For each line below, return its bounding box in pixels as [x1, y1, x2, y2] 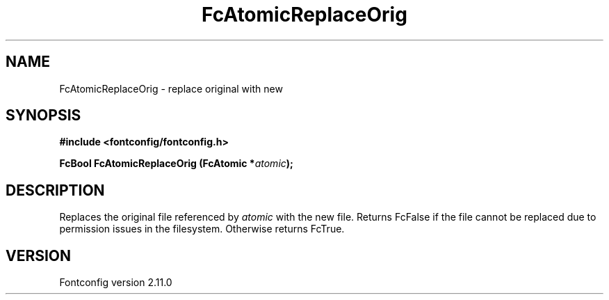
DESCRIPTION [6, 181, 105, 199]
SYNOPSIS [6, 106, 81, 125]
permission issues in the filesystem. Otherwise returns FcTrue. [59, 223, 345, 235]
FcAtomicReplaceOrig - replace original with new [59, 82, 283, 95]
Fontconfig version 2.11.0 [59, 276, 172, 289]
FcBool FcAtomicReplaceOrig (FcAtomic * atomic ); [59, 157, 293, 170]
